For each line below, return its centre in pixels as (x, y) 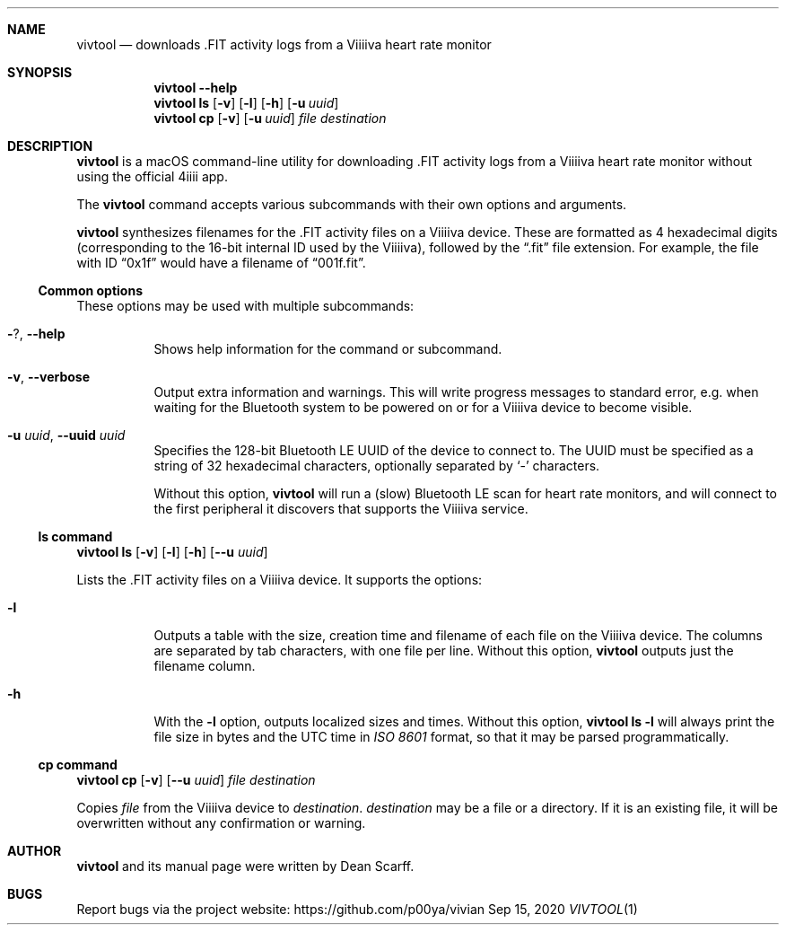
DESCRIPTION (50, 146)
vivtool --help (196, 88)
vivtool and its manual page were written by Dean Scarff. (245, 866)
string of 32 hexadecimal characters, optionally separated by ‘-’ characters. (377, 466)
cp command (78, 765)
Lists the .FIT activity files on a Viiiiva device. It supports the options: (279, 580)
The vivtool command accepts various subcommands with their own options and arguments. (352, 204)
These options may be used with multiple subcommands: (245, 306)
